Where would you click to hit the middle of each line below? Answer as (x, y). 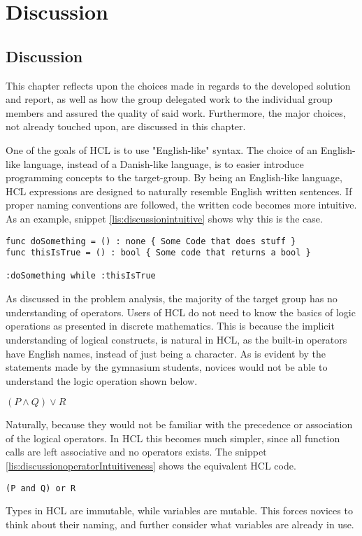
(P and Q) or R (41, 488)
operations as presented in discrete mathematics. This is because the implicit (170, 326)
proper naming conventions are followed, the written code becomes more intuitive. (181, 205)
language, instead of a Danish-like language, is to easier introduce (164, 163)
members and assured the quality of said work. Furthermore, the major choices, (176, 112)
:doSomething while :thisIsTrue (81, 276)
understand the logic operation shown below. (102, 380)
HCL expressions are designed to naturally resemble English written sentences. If (179, 191)
